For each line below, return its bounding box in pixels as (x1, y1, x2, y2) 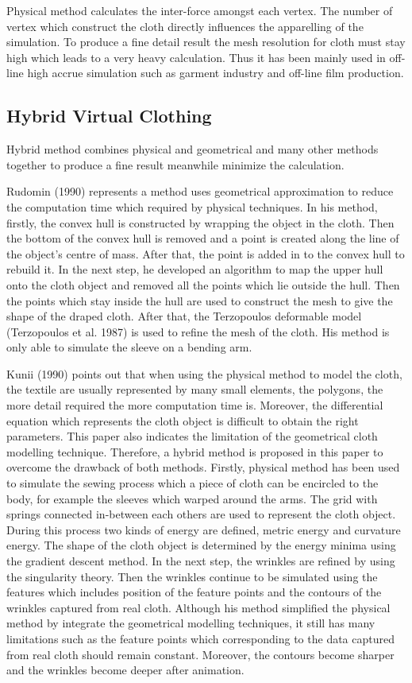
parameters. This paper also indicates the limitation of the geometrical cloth (6, 428, 378, 444)
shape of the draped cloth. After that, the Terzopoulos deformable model (6, 308, 362, 324)
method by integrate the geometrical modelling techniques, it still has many (6, 615, 375, 631)
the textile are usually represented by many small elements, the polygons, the (6, 381, 383, 398)
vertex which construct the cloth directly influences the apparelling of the (6, 17, 364, 34)
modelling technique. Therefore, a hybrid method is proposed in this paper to (6, 443, 383, 460)
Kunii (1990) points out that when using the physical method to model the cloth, (6, 365, 402, 382)
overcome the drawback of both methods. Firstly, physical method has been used (6, 459, 400, 475)
